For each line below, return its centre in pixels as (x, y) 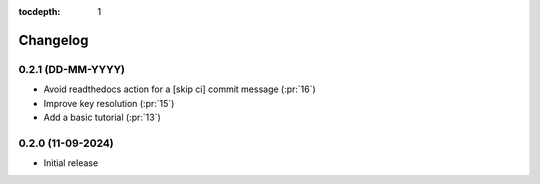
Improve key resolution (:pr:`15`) (109, 103)
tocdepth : (39, 11)
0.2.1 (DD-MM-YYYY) (71, 69)
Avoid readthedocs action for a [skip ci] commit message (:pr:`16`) (180, 89)
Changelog (53, 40)
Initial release (71, 163)
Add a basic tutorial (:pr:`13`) (102, 117)
